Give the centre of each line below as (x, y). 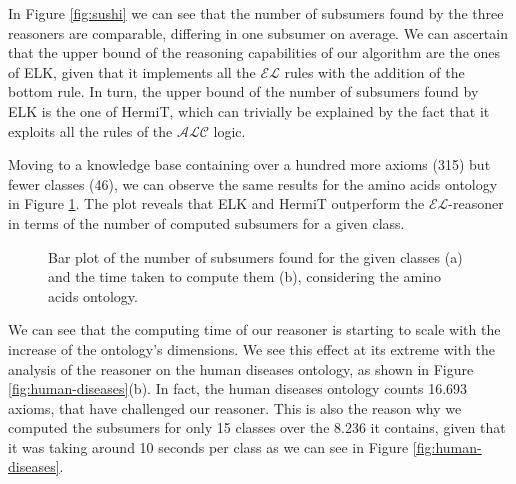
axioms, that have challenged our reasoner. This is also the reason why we (235, 407)
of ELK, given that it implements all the (132, 71)
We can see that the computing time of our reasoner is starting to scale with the (254, 329)
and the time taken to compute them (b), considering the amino (244, 276)
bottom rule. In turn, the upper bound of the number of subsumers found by (243, 91)
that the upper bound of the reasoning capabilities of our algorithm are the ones (254, 52)
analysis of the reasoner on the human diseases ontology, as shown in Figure (241, 368)
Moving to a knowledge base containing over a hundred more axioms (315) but (249, 164)
